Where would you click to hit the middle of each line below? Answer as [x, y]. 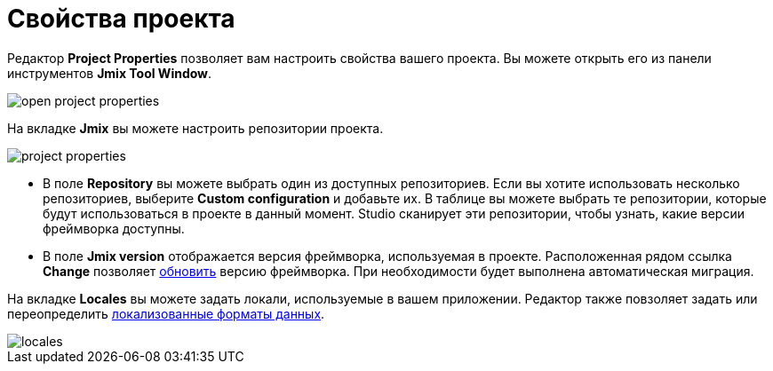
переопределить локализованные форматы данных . [166, 313]
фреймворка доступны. [114, 228]
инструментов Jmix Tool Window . [110, 73]
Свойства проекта [121, 19]
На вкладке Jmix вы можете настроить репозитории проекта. [195, 128]
